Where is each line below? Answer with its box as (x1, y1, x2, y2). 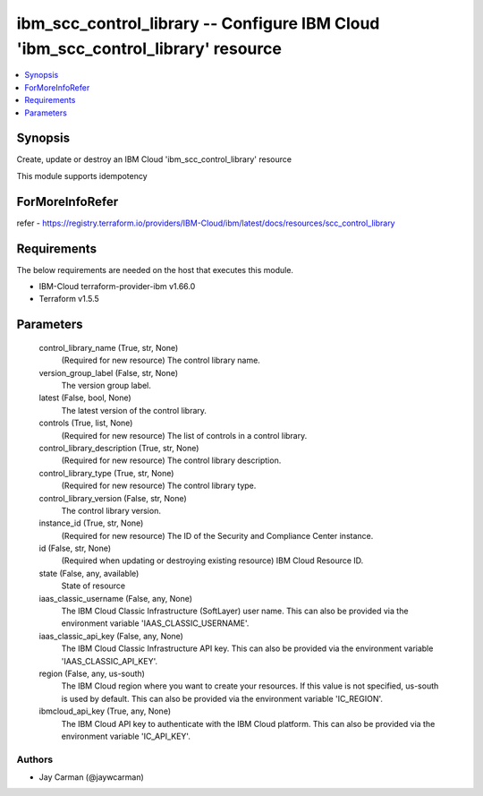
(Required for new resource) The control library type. (61, 480, 257, 492)
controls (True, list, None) (38, 417, 133, 429)
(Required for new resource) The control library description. (61, 455, 282, 466)
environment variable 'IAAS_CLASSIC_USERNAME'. (61, 618, 250, 629)
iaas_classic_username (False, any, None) (38, 593, 192, 603)
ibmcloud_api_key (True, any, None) (38, 706, 172, 716)
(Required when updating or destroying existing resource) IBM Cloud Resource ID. (61, 555, 364, 566)
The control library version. (61, 505, 161, 516)
